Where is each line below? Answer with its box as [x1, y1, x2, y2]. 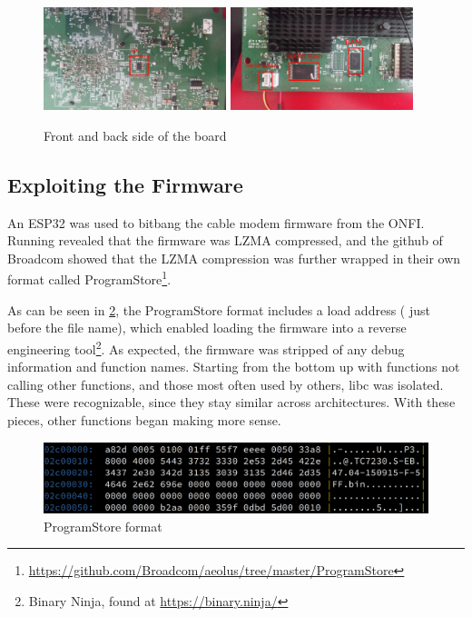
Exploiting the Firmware [7, 170, 243, 198]
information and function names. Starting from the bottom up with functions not [7, 357, 460, 376]
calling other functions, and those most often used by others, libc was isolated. [7, 374, 444, 393]
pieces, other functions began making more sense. [7, 410, 281, 429]
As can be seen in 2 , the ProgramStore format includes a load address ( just [7, 300, 430, 319]
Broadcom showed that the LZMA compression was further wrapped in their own [7, 248, 461, 267]
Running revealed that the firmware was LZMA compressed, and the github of [7, 231, 443, 250]
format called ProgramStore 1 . [7, 267, 172, 289]
